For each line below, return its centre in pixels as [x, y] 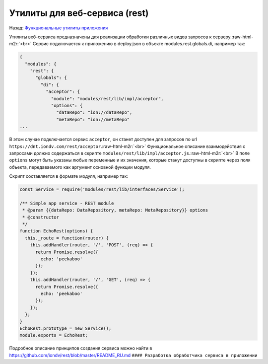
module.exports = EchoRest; [54, 335]
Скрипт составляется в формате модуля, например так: [69, 176]
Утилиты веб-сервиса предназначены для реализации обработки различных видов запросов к [110, 37]
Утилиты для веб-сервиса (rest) [79, 13]
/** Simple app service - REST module [67, 203]
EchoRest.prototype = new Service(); [66, 328]
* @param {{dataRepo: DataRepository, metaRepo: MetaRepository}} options [115, 210]
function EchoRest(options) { [56, 231]
